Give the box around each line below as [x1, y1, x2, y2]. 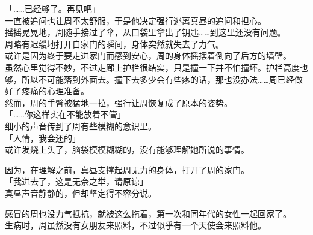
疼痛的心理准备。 [21, 85, 89, 97]
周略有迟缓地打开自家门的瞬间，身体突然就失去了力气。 [5, 37, 224, 50]
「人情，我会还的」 [5, 131, 81, 144]
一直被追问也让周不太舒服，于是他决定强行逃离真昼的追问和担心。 [5, 14, 266, 26]
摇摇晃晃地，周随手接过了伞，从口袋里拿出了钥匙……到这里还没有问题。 [5, 26, 286, 38]
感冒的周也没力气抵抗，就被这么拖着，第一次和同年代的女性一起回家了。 [5, 207, 291, 219]
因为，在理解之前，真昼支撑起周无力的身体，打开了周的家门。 [5, 163, 249, 176]
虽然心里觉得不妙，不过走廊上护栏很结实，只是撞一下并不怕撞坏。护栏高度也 [5, 61, 308, 73]
